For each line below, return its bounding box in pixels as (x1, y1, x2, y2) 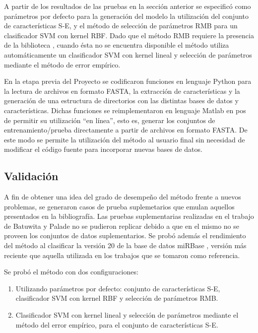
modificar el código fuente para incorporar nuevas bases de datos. (4, 144, 202, 154)
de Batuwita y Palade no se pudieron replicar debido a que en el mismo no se (4, 220, 239, 231)
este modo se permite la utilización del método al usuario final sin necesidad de (4, 134, 245, 144)
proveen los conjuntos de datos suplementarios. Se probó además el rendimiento (4, 230, 246, 241)
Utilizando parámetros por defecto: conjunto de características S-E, (15, 283, 220, 293)
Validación (4, 168, 59, 184)
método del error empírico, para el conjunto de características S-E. (15, 319, 218, 330)
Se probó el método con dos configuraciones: (4, 266, 138, 277)
